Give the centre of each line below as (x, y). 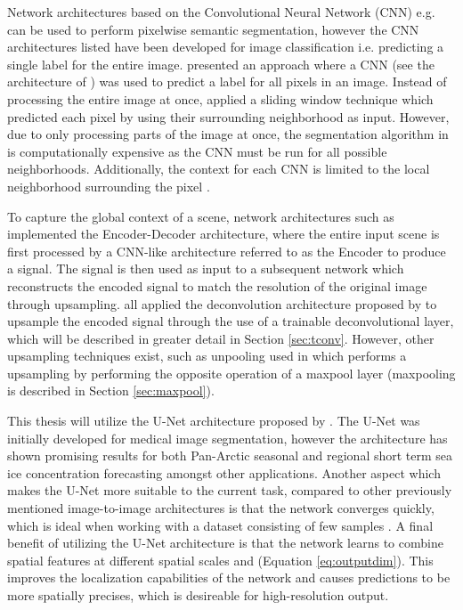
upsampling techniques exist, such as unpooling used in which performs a (207, 356)
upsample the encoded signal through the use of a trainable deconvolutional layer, (231, 321)
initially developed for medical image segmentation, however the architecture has (227, 438)
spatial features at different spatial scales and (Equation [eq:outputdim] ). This (220, 560)
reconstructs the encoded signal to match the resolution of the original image (217, 285)
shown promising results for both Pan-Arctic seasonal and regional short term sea (230, 455)
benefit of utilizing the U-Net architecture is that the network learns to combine (225, 543)
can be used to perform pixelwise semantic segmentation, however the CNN (213, 29)
